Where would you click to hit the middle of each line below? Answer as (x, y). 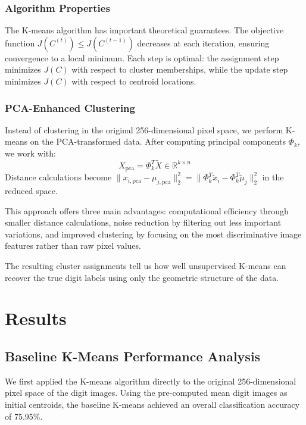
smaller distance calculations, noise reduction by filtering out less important (143, 222)
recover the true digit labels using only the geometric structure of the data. (142, 277)
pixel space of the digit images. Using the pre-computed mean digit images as (146, 393)
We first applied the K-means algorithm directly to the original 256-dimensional (151, 381)
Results (36, 318)
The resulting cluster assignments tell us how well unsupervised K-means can (146, 266)
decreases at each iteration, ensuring (203, 43)
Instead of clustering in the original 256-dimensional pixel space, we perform (144, 129)
